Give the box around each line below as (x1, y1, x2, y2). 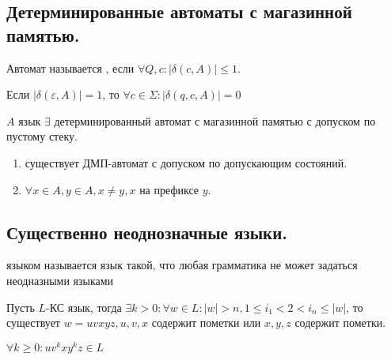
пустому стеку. (6, 128, 78, 144)
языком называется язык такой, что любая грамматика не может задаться (6, 257, 358, 273)
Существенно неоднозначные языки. (6, 219, 288, 244)
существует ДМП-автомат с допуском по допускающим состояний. (25, 154, 347, 171)
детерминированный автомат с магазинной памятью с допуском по (54, 112, 376, 129)
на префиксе (139, 181, 199, 197)
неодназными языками (6, 272, 114, 288)
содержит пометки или (151, 314, 261, 331)
